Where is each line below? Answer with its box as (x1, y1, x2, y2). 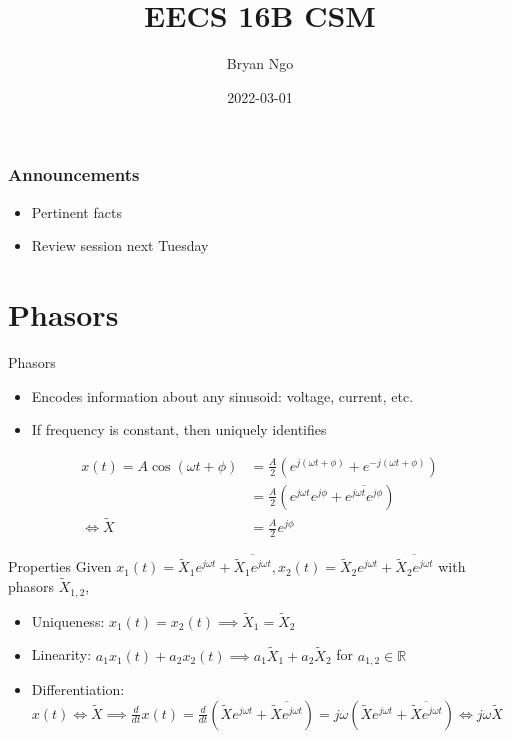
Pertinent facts (31, 201, 122, 222)
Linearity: (31, 644, 92, 665)
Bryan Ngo (226, 53, 294, 74)
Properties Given (8, 556, 112, 577)
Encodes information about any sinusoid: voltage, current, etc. (31, 385, 414, 406)
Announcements (8, 162, 140, 187)
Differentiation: (31, 679, 125, 700)
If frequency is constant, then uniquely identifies (31, 419, 327, 440)
